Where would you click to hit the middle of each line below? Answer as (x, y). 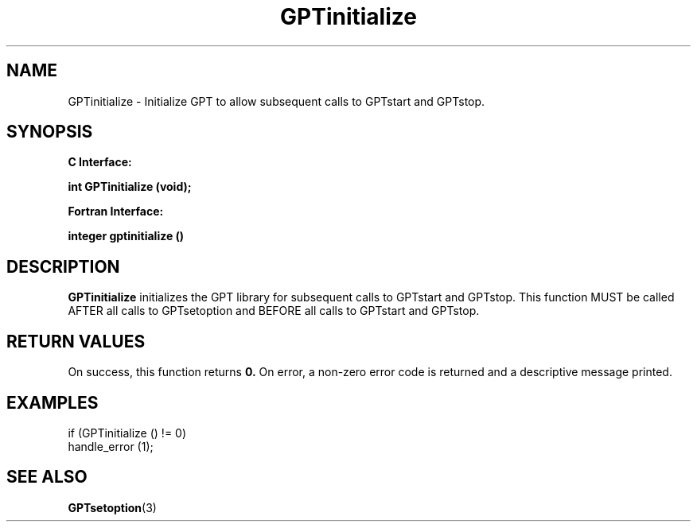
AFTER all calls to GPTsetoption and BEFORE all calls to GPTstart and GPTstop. (274, 311)
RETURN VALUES (76, 341)
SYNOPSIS (50, 132)
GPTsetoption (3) (112, 507)
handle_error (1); (111, 446)
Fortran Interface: (116, 212)
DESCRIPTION (63, 266)
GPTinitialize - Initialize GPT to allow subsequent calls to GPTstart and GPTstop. (276, 101)
